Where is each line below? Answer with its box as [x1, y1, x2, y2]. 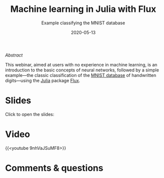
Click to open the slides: [5, 111, 55, 117]
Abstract [5, 52, 23, 58]
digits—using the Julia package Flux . [5, 77, 80, 83]
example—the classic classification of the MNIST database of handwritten [5, 72, 157, 78]
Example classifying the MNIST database [41, 20, 125, 26]
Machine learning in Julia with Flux [10, 3, 157, 15]
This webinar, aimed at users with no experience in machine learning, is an [5, 61, 158, 67]
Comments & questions [5, 163, 104, 174]
